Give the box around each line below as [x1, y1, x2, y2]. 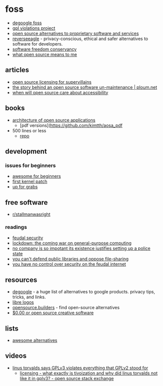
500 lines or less [12, 127, 47, 133]
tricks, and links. [12, 294, 46, 300]
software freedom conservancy [12, 46, 77, 52]
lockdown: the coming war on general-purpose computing [12, 240, 132, 246]
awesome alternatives [12, 337, 57, 343]
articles [5, 66, 29, 74]
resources [5, 276, 37, 284]
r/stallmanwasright [12, 212, 51, 218]
